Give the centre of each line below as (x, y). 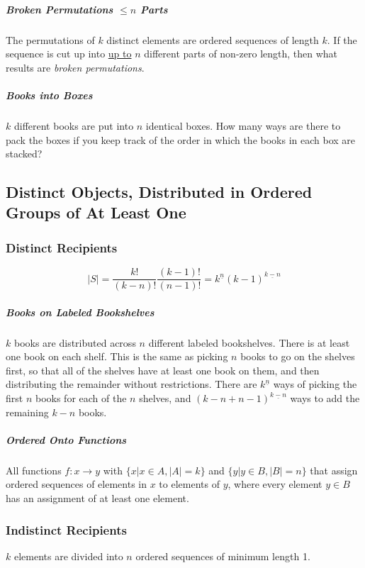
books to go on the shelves (298, 356)
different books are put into (74, 125)
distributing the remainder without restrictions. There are (131, 384)
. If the (342, 39)
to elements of (189, 484)
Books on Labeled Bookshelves (80, 312)
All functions (34, 470)
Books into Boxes (49, 95)
